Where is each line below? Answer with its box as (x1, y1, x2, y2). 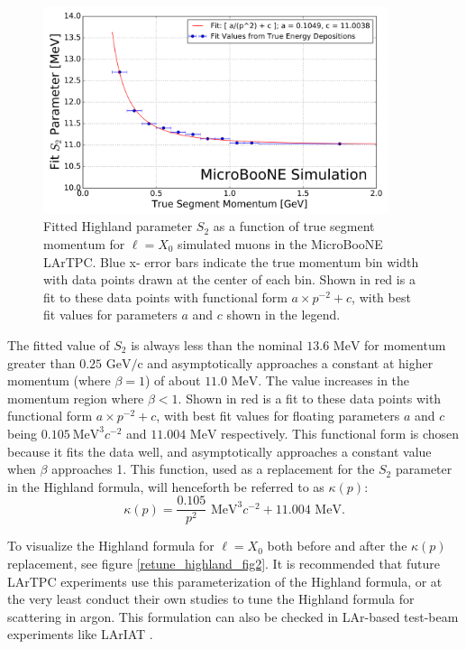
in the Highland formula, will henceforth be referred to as (7, 477, 324, 496)
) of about (145, 371, 201, 390)
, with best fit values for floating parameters (156, 406, 400, 425)
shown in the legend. (226, 305, 341, 324)
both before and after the (267, 536, 407, 555)
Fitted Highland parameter (43, 217, 193, 236)
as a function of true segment (213, 217, 375, 236)
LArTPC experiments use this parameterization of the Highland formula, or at (7, 571, 443, 590)
